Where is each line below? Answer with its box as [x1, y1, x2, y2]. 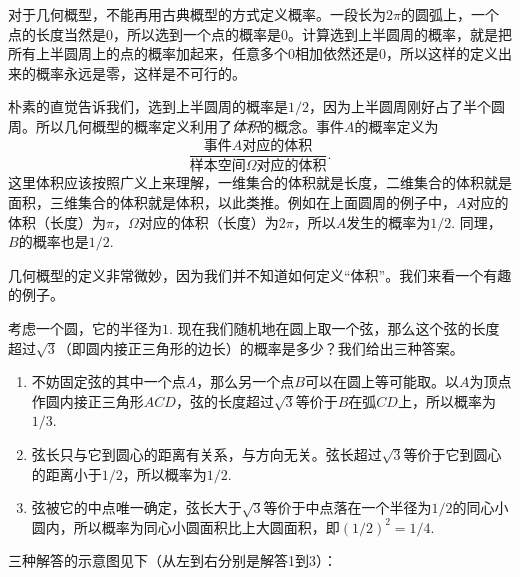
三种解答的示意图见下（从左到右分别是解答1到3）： [8, 550, 337, 571]
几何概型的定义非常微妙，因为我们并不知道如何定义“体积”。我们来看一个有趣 [8, 264, 512, 285]
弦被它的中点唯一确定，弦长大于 [31, 497, 242, 518]
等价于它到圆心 [403, 444, 502, 464]
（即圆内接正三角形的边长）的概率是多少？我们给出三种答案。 [57, 337, 464, 358]
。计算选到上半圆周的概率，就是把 [288, 23, 512, 44]
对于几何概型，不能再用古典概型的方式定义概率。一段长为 [8, 4, 386, 24]
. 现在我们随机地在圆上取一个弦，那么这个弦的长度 [169, 318, 500, 339]
